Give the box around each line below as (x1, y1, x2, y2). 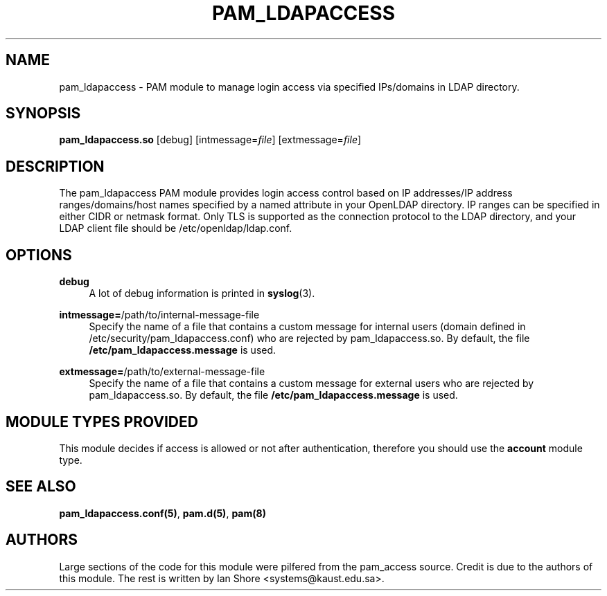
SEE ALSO (6, 478, 76, 496)
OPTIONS (6, 246, 72, 264)
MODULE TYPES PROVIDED (6, 413, 198, 431)
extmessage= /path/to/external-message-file (59, 365, 265, 378)
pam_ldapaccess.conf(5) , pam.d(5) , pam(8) (59, 507, 266, 519)
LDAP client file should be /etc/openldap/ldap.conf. (59, 222, 292, 235)
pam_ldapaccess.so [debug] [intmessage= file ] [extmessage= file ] (59, 134, 362, 146)
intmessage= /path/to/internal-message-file (59, 309, 260, 321)
